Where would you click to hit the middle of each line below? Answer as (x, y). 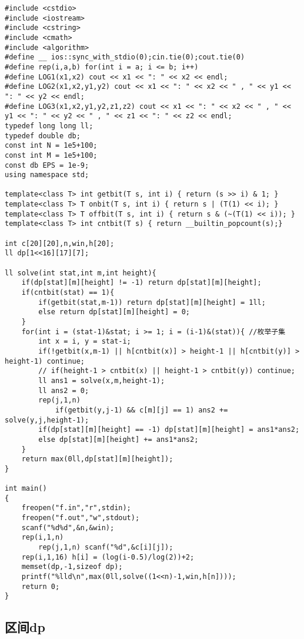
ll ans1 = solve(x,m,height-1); (102, 380)
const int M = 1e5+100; (51, 155)
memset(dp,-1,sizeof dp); (72, 567)
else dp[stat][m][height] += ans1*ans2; (118, 439)
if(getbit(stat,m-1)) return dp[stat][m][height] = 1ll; (152, 302)
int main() (26, 489)
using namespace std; (47, 175)
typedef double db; (43, 136)
